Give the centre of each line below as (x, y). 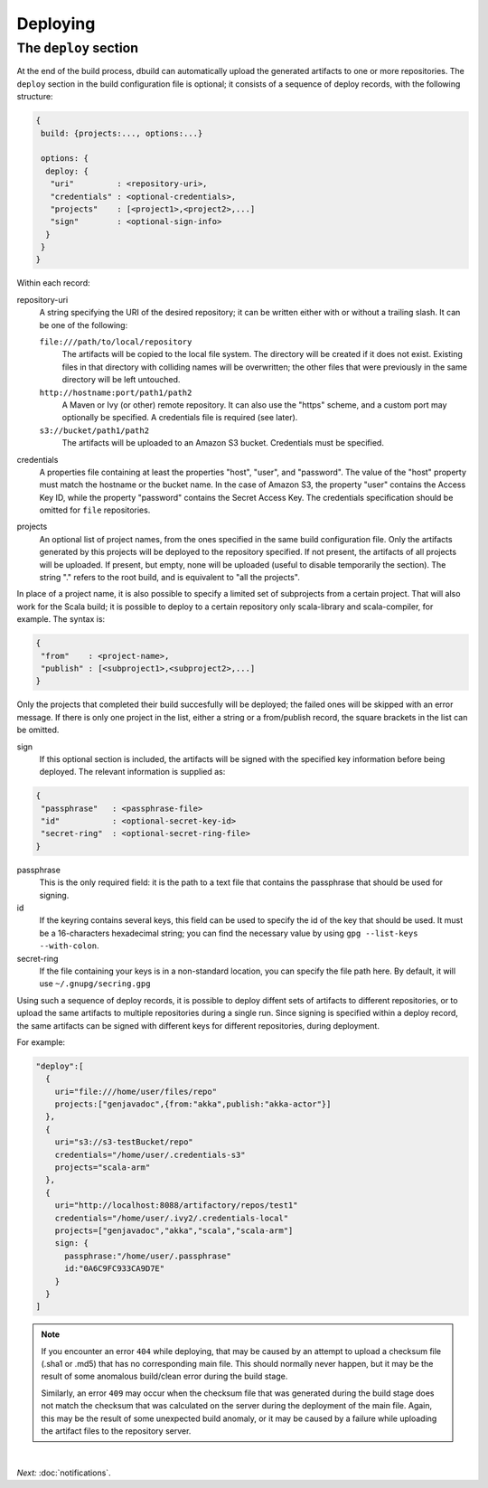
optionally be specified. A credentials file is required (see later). (180, 418)
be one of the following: (84, 325)
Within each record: (53, 283)
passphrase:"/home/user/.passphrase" (148, 1256)
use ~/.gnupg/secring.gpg (95, 984)
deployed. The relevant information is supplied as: (132, 772)
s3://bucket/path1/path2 (94, 430)
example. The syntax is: (61, 619)
